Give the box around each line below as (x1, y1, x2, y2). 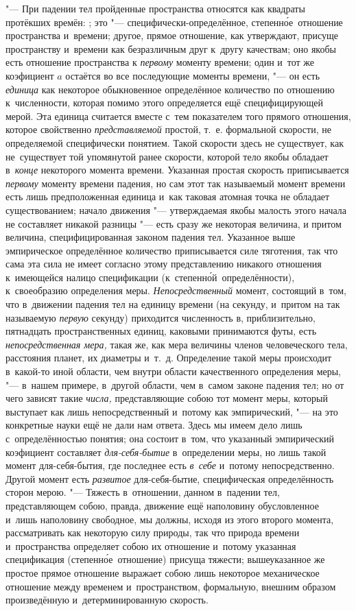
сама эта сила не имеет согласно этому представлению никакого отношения (5, 256, 322, 271)
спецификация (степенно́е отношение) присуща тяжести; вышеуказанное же (5, 552, 325, 566)
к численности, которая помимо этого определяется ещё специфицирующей (5, 95, 323, 110)
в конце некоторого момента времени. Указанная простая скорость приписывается (5, 163, 349, 177)
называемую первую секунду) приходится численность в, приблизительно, (5, 310, 316, 324)
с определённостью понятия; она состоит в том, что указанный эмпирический (5, 431, 335, 445)
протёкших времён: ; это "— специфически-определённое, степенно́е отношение (5, 14, 343, 29)
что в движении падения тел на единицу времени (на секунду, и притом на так (5, 297, 340, 311)
